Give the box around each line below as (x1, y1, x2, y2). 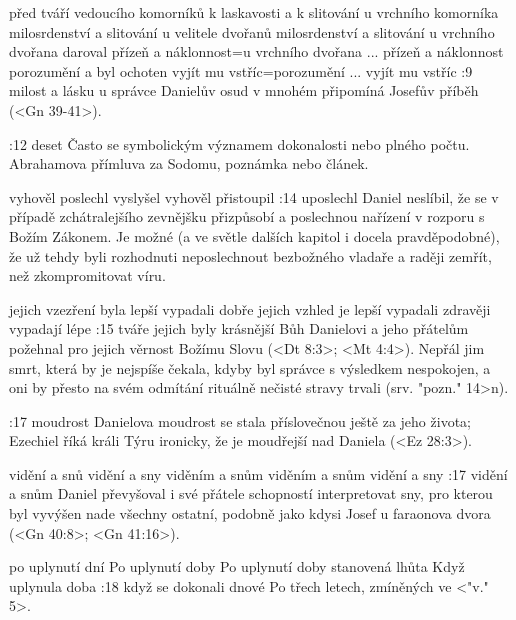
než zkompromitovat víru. (9, 265, 166, 286)
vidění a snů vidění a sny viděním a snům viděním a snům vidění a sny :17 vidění (9, 463, 508, 484)
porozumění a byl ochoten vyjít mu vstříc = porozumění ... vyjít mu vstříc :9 (9, 60, 473, 81)
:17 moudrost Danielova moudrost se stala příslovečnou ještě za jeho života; (9, 410, 471, 431)
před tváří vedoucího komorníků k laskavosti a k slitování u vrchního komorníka (9, 2, 499, 22)
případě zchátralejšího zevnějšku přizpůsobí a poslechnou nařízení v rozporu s (9, 206, 485, 227)
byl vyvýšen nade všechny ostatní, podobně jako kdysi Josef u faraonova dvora (9, 503, 491, 524)
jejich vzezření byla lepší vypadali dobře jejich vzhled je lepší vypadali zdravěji (9, 298, 491, 319)
